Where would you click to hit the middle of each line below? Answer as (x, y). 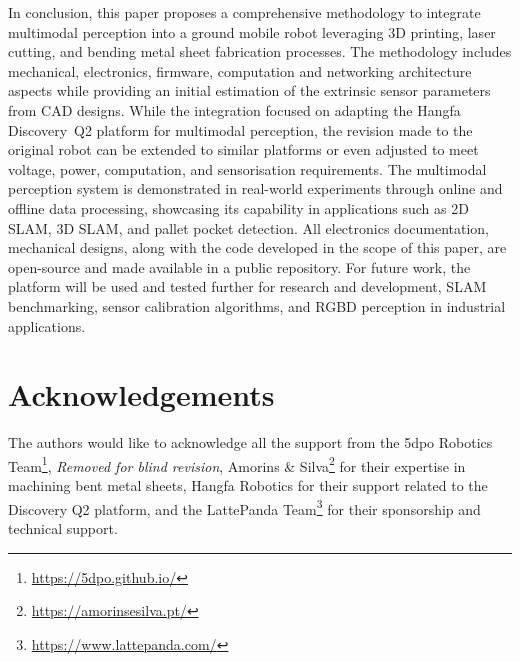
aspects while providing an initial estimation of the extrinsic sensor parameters (249, 90)
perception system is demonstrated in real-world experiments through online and (255, 188)
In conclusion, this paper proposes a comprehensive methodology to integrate (244, 12)
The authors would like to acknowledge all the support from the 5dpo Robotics (250, 442)
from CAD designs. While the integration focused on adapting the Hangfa (234, 109)
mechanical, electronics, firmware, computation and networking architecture (240, 70)
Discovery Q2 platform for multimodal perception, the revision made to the (240, 129)
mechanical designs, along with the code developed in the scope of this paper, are (257, 247)
